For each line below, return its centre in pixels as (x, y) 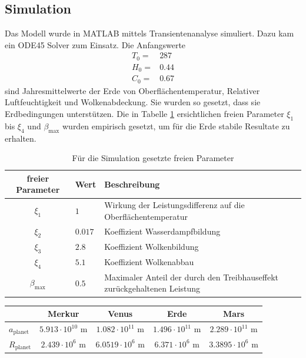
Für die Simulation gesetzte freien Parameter (153, 158)
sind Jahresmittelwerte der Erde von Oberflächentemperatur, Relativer (132, 90)
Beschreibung (132, 184)
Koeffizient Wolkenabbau (149, 262)
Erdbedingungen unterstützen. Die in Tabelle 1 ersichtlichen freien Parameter (144, 114)
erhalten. (21, 138)
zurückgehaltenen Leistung (152, 288)
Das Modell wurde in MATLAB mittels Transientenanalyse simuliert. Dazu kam (149, 33)
